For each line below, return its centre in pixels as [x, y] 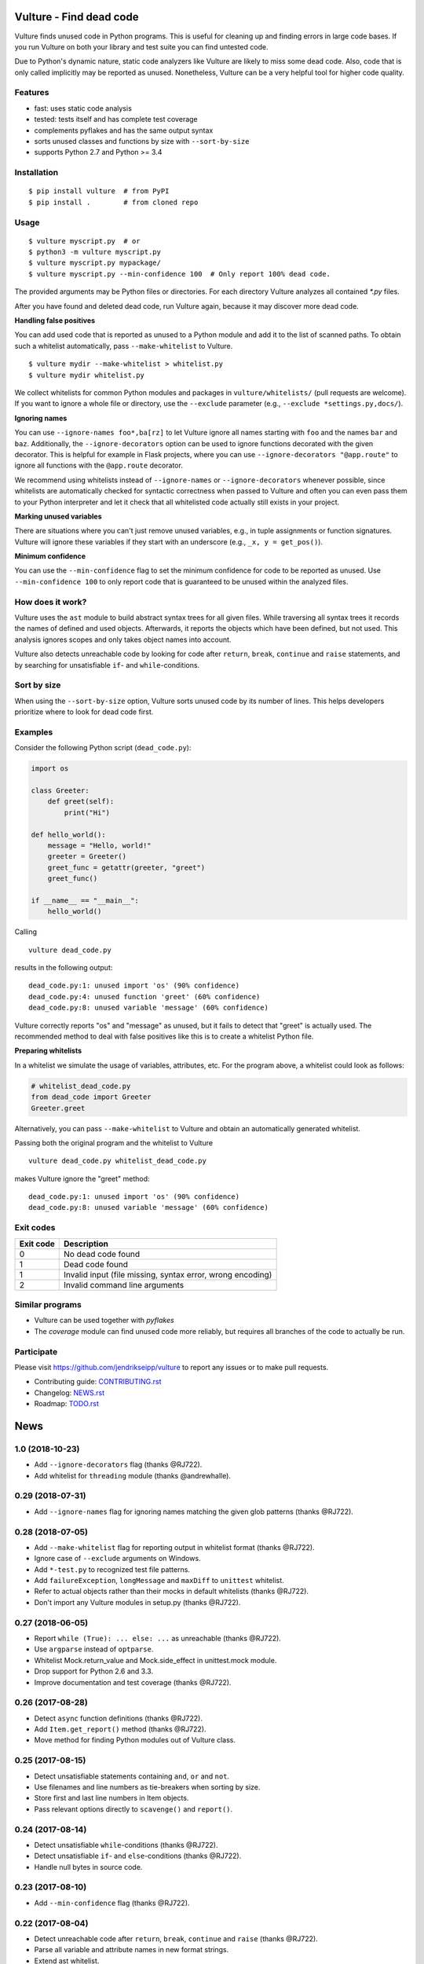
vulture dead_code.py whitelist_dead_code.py [118, 1161]
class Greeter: [60, 790]
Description [86, 1244]
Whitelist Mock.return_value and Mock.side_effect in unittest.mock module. [155, 1660]
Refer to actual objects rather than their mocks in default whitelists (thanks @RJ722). [172, 1592]
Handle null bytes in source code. [88, 1867]
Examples [34, 732]
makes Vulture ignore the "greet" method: [82, 1178]
